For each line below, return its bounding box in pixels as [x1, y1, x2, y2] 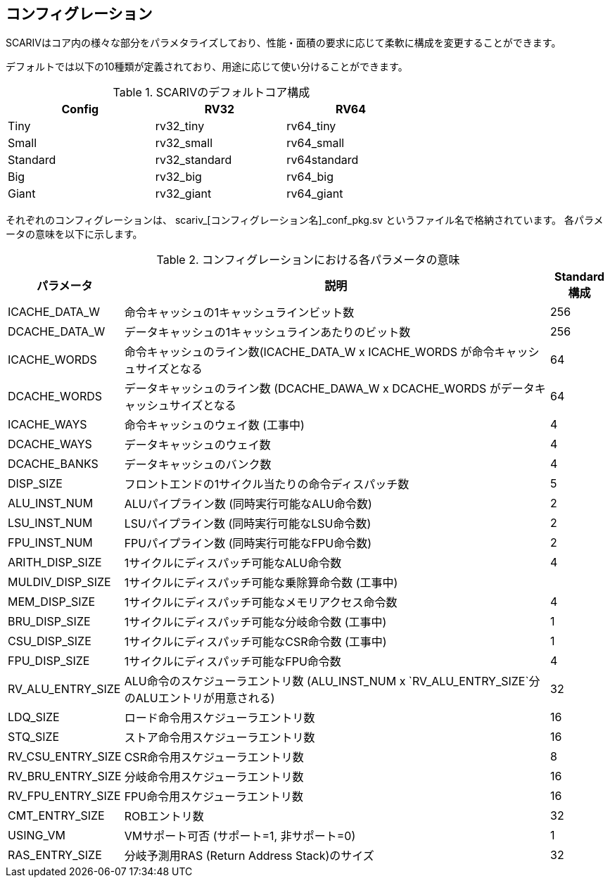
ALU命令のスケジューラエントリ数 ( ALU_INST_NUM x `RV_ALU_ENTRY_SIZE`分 [124, 674, 540, 689]
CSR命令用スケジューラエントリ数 [124, 750, 304, 765]
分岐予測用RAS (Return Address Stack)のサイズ [124, 849, 374, 863]
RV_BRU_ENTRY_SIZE [8, 769, 122, 784]
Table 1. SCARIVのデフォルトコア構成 [113, 85, 310, 100]
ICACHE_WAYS [8, 417, 87, 432]
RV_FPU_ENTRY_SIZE [8, 789, 121, 803]
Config [61, 102, 99, 117]
